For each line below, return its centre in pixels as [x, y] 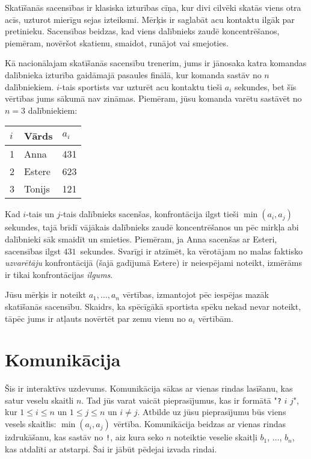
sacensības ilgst [33, 251]
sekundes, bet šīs [266, 86]
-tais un [40, 214]
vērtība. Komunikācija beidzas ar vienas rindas [199, 424]
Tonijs [37, 189]
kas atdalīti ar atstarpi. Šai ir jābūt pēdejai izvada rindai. [111, 448]
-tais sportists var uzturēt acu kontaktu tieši [141, 86]
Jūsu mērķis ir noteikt [45, 294]
